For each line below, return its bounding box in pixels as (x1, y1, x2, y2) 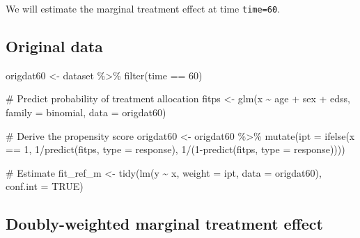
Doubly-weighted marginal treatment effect (6, 213, 323, 235)
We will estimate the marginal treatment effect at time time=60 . (6, 1, 281, 15)
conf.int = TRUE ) (6, 179, 84, 193)
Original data (6, 35, 103, 57)
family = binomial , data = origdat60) (6, 105, 166, 120)
